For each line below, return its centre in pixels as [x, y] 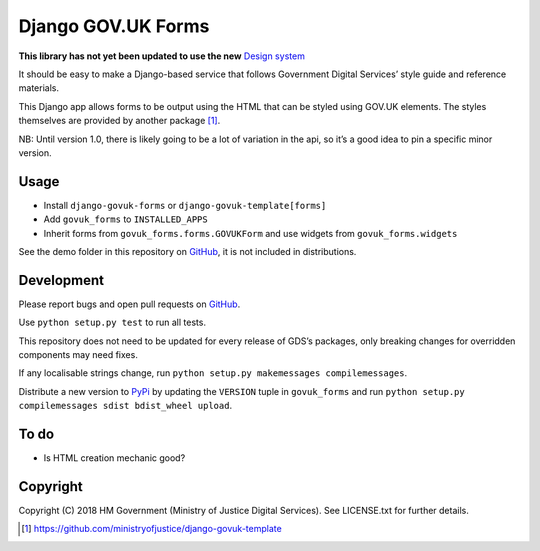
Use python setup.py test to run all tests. [112, 322]
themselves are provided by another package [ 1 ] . [119, 121]
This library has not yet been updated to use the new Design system [161, 56]
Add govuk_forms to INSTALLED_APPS [126, 219]
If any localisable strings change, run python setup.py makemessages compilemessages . [213, 373]
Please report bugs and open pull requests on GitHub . [129, 304]
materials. [39, 88]
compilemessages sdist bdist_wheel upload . [125, 406]
